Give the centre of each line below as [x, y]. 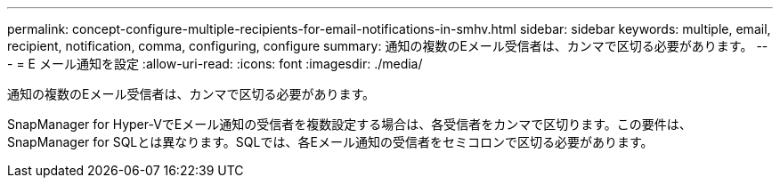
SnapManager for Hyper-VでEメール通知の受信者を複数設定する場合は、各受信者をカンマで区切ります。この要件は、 [349, 124]
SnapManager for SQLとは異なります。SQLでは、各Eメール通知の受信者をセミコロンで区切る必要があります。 [330, 142]
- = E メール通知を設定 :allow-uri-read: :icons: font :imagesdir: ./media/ [215, 64]
